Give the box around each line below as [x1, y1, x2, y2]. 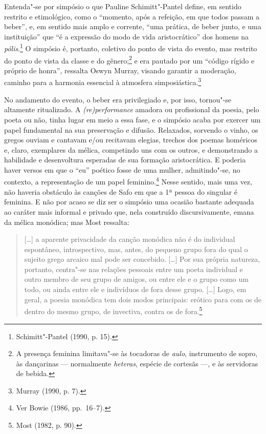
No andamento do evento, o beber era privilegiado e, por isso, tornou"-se [4, 94, 231, 105]
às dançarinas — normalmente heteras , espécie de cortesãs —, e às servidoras [16, 358, 258, 368]
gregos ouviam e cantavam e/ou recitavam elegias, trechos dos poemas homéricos [4, 134, 257, 145]
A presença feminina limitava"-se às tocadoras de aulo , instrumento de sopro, [16, 348, 258, 359]
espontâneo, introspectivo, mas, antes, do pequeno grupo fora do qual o [24, 243, 248, 254]
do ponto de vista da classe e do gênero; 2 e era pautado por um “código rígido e [4, 53, 255, 66]
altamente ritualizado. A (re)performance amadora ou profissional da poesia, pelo [4, 104, 259, 115]
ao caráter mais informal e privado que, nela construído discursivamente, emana [4, 206, 254, 217]
